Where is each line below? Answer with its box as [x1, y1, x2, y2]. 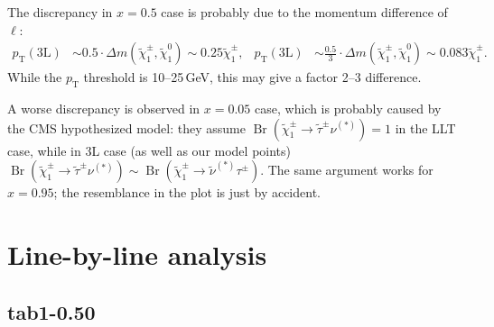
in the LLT [395, 118, 456, 137]
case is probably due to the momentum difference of [161, 3, 448, 21]
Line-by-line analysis [7, 235, 267, 272]
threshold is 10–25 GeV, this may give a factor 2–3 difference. [83, 68, 422, 86]
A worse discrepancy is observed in [7, 99, 200, 118]
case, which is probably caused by [255, 99, 442, 118]
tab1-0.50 [7, 297, 96, 325]
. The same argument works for [260, 160, 433, 179]
